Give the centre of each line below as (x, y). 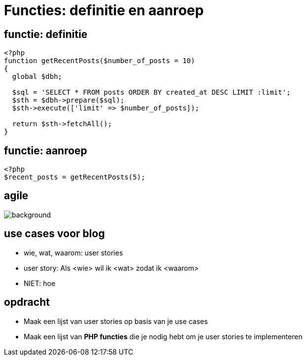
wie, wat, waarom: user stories (73, 252)
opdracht (27, 302)
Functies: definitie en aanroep (104, 10)
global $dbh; (37, 77)
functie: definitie (46, 34)
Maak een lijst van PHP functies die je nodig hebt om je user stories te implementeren (163, 336)
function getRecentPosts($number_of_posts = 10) (100, 61)
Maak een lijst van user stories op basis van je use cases (116, 321)
